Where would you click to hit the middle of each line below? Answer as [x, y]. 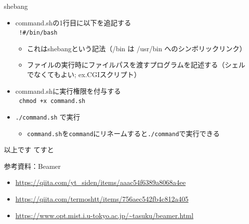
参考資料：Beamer [32, 166]
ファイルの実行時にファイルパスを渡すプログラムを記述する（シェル [136, 65]
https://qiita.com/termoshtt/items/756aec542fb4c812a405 [102, 198]
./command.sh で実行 [48, 116]
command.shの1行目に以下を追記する [73, 22]
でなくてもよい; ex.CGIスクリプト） [84, 74]
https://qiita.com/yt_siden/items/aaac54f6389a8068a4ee [100, 182]
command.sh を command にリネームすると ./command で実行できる [124, 133]
